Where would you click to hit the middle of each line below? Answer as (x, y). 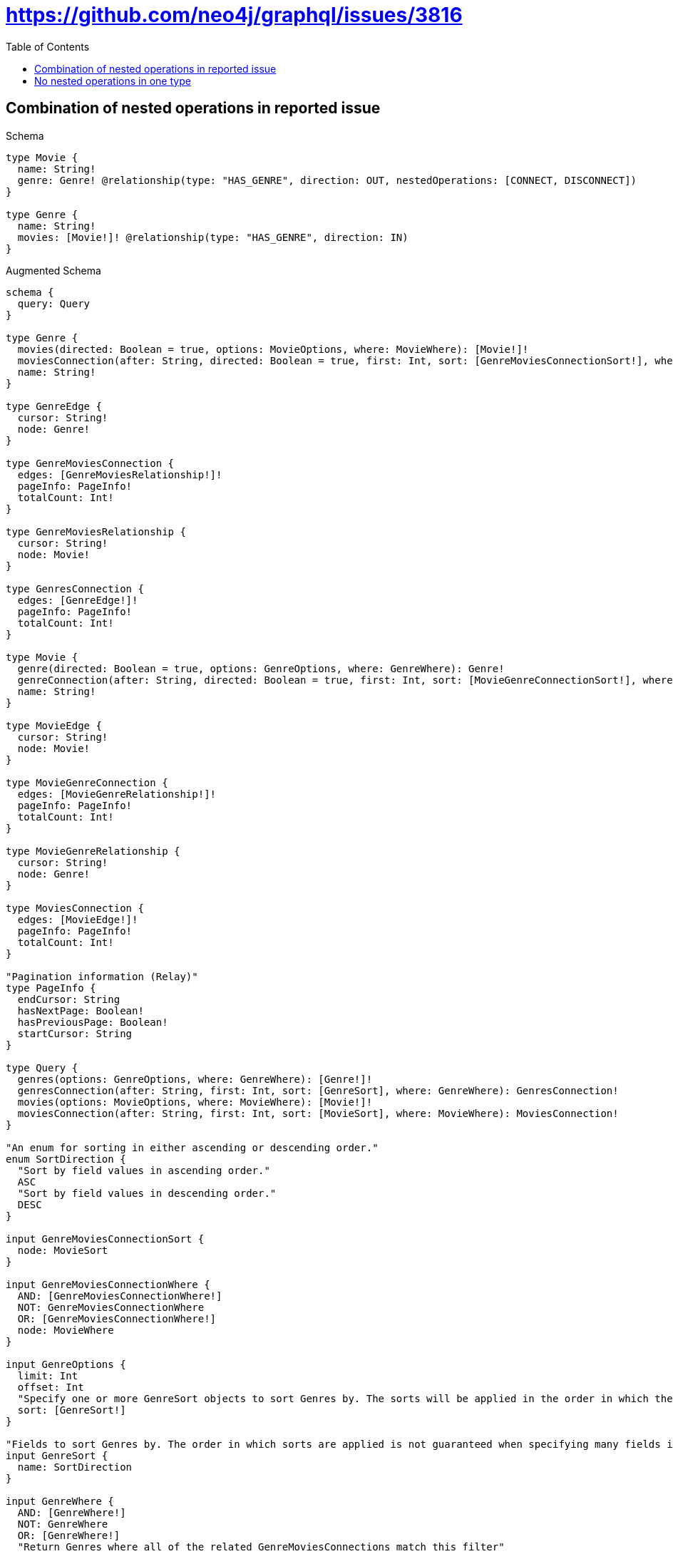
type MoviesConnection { (75, 908)
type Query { (42, 1067)
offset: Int (51, 1387)
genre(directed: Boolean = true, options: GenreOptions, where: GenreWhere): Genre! (261, 668)
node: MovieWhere (66, 1330)
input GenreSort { (57, 1455)
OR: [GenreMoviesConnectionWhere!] (117, 1318)
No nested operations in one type (113, 81)
